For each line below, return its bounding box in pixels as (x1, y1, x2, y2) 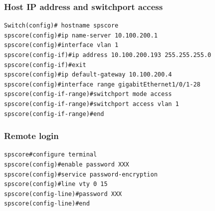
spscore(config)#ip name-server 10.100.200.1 (4, 31, 158, 39)
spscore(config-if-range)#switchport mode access (4, 90, 172, 98)
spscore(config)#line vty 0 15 (4, 180, 108, 188)
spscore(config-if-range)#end (4, 110, 104, 117)
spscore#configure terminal (4, 151, 97, 158)
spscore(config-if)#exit (4, 61, 86, 68)
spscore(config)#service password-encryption (4, 170, 158, 178)
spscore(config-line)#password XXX (4, 190, 122, 197)
